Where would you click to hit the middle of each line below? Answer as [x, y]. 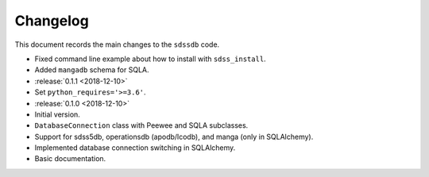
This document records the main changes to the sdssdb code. [117, 44]
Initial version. [58, 114]
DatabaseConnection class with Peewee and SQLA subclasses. [141, 125]
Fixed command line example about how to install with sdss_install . [150, 59]
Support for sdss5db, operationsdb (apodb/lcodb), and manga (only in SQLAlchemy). [174, 137]
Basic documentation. [70, 159]
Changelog [52, 21]
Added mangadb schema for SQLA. [92, 70]
